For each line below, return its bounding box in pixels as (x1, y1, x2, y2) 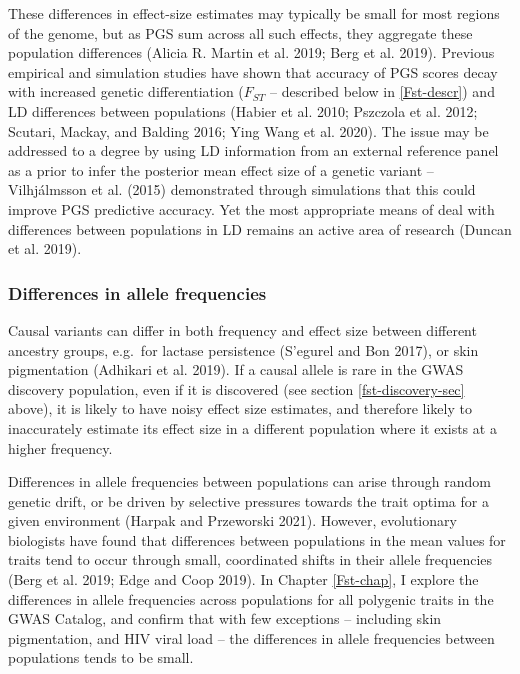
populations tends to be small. (8, 647, 194, 668)
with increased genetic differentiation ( (8, 81, 244, 102)
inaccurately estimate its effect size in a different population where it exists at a (8, 417, 497, 438)
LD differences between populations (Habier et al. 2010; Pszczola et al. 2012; (8, 100, 478, 121)
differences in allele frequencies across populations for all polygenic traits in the (8, 588, 494, 609)
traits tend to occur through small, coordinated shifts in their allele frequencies (8, 549, 493, 570)
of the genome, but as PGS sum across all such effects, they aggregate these (8, 22, 473, 43)
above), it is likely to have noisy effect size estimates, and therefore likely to (8, 398, 472, 419)
